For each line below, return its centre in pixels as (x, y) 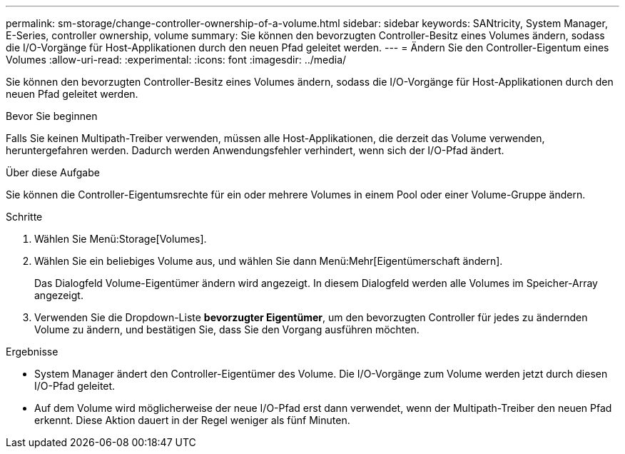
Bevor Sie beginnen (52, 116)
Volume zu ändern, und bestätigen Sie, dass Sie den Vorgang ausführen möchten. (227, 329)
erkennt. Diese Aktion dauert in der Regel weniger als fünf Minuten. (192, 420)
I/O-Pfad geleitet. (75, 386)
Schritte (24, 217)
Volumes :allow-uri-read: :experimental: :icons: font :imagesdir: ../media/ (176, 60)
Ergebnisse (32, 352)
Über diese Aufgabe (53, 172)
